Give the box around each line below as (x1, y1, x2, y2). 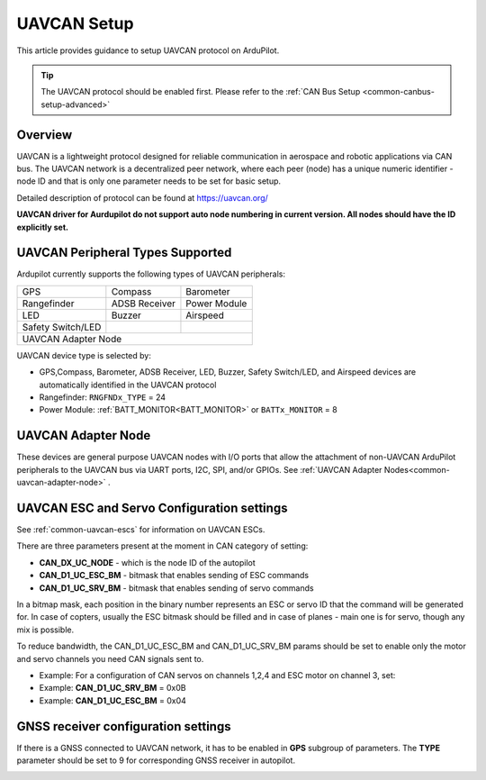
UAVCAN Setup (16, 14, 134, 33)
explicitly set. (16, 222, 69, 232)
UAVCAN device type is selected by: (16, 349, 152, 360)
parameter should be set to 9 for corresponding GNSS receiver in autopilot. (16, 755, 296, 766)
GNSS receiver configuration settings (16, 719, 231, 734)
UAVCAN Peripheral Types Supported (16, 245, 232, 260)
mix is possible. (16, 624, 75, 635)
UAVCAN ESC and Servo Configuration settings (16, 500, 288, 515)
